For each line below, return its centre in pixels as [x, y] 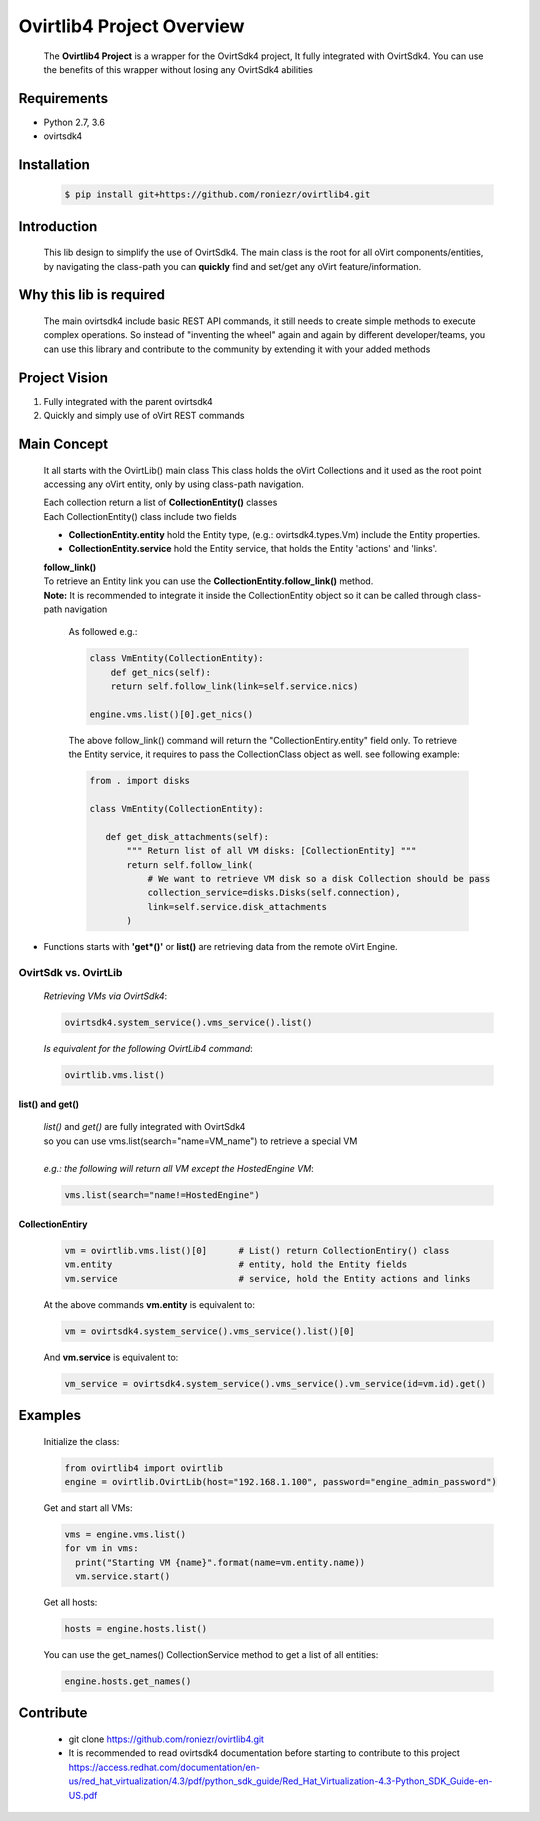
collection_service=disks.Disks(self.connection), [274, 893]
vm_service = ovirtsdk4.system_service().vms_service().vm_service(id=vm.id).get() [275, 1383]
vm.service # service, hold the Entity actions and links [267, 1278]
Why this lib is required [91, 295]
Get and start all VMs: [88, 1507]
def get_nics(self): [161, 672]
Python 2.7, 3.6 [74, 122]
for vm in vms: [101, 1548]
